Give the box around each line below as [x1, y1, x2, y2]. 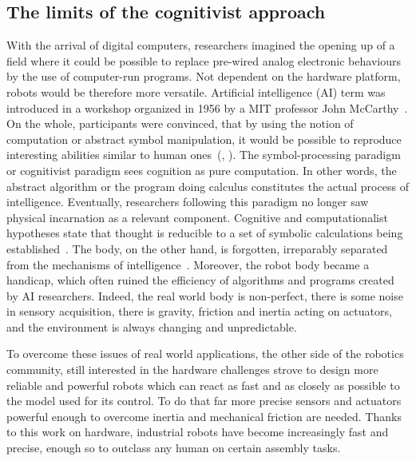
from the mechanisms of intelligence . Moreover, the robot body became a [6, 256, 370, 272]
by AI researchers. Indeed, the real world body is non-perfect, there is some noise [6, 287, 403, 304]
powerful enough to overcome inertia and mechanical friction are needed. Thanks [6, 407, 402, 424]
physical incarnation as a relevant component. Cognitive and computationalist [6, 209, 388, 225]
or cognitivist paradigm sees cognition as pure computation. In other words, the [6, 161, 397, 178]
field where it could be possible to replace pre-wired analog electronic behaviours [6, 52, 401, 69]
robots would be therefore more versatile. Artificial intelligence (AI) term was [6, 83, 386, 100]
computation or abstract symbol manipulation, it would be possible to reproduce [6, 130, 402, 147]
